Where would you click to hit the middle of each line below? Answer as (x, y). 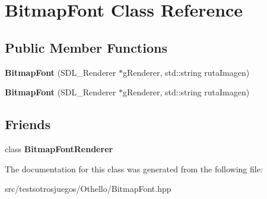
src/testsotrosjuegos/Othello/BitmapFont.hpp (88, 189)
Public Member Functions (86, 47)
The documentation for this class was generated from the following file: (134, 168)
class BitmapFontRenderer (59, 148)
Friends (28, 124)
